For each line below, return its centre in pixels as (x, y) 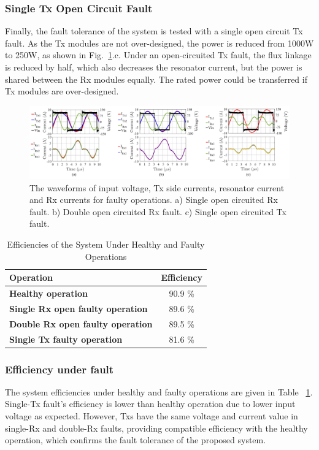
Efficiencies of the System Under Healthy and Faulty (106, 244)
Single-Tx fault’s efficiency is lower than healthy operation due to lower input (150, 404)
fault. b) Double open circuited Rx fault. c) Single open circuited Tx (158, 211)
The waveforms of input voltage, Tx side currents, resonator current (157, 187)
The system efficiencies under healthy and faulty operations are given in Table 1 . (159, 391)
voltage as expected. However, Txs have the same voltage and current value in (152, 416)
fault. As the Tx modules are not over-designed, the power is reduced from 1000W (159, 43)
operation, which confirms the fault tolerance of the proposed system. (136, 440)
